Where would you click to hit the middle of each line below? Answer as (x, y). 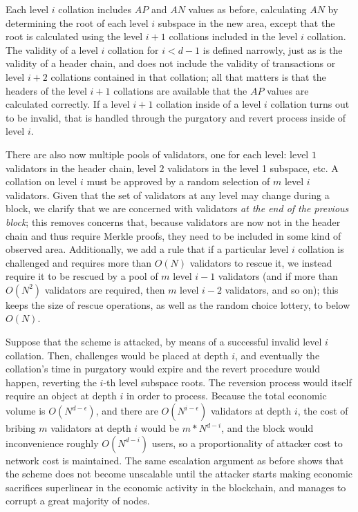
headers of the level (46, 90)
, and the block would (267, 428)
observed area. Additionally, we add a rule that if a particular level (147, 249)
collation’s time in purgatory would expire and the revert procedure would (163, 369)
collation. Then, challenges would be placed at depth (117, 355)
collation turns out (310, 104)
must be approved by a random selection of (178, 181)
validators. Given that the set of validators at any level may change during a (168, 195)
